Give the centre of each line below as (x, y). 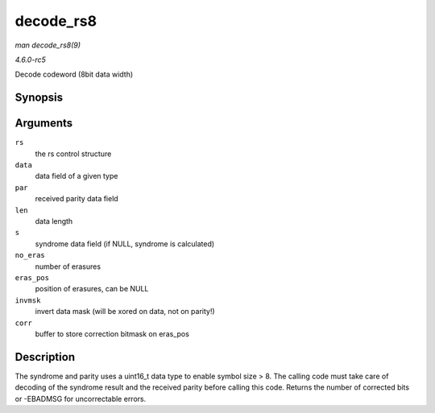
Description (45, 357)
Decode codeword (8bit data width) (74, 74)
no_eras (30, 255)
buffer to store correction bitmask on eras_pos (112, 333)
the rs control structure (73, 154)
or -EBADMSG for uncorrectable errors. (81, 399)
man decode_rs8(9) (48, 45)
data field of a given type (77, 176)
